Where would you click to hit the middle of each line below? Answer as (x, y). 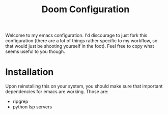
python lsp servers (32, 107)
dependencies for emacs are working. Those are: (57, 92)
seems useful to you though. (35, 51)
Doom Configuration (86, 9)
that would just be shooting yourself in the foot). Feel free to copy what (80, 46)
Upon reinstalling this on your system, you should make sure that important (84, 86)
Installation (30, 72)
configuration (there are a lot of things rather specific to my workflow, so (81, 41)
